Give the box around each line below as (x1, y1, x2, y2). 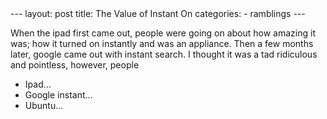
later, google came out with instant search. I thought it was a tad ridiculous (10, 48, 318, 60)
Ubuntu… (24, 100, 64, 111)
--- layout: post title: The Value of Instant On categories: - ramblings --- (10, 8, 306, 19)
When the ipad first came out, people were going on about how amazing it (10, 27, 316, 39)
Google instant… (24, 89, 93, 101)
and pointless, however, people (10, 59, 140, 71)
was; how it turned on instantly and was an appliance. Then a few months (10, 38, 314, 49)
